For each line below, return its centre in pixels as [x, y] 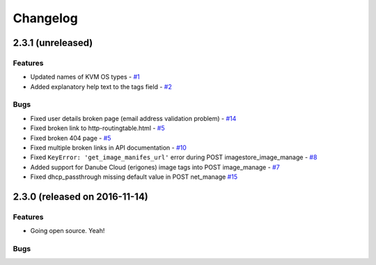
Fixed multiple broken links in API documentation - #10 [109, 148]
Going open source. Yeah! [68, 231]
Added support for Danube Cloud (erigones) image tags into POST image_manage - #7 [155, 167]
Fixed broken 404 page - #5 [71, 138]
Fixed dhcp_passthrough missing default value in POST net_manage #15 [134, 177]
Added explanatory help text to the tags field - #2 [101, 86]
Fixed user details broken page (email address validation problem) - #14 [133, 118]
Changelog [45, 18]
